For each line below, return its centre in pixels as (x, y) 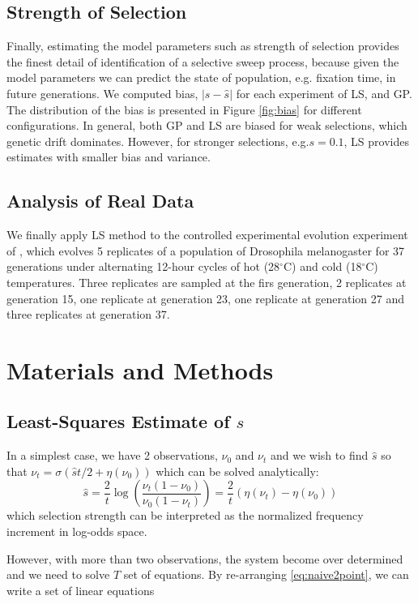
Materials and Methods (140, 369)
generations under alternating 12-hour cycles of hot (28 (143, 266)
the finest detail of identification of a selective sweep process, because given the (203, 61)
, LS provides (376, 141)
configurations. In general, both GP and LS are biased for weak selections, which (207, 125)
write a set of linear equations (81, 590)
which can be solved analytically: (237, 471)
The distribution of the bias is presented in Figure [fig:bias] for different (184, 109)
